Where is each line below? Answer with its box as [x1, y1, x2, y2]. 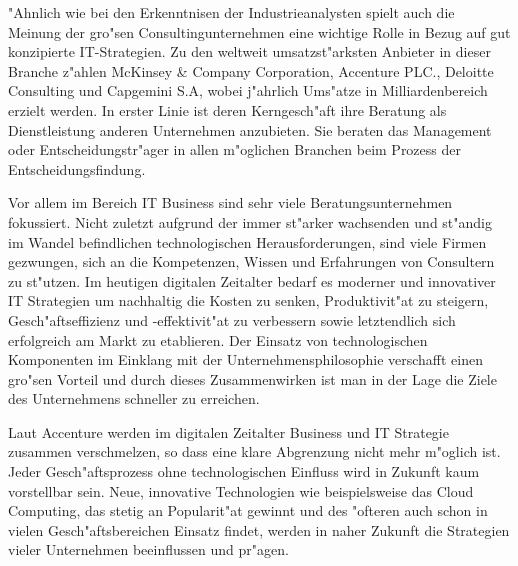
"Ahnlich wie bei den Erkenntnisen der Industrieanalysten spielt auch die [8, 2, 455, 22]
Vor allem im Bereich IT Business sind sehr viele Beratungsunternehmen [8, 192, 453, 213]
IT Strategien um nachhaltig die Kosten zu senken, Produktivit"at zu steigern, [8, 290, 489, 311]
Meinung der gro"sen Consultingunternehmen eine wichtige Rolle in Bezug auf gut [8, 21, 511, 42]
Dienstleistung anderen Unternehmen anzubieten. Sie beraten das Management [8, 119, 492, 140]
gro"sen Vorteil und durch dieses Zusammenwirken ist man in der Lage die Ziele [8, 368, 497, 389]
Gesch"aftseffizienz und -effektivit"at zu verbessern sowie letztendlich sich [8, 309, 456, 330]
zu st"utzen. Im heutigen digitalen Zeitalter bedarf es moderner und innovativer [8, 270, 496, 291]
